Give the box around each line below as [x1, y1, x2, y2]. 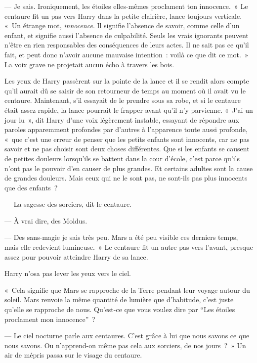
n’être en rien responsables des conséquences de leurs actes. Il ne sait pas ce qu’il [4, 40, 249, 50]
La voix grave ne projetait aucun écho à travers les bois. [4, 59, 174, 69]
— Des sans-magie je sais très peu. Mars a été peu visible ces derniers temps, [4, 232, 238, 242]
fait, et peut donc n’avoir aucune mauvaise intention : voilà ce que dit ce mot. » [4, 49, 249, 59]
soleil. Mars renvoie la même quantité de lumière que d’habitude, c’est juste [4, 294, 234, 305]
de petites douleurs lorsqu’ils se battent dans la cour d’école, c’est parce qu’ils [4, 153, 240, 163]
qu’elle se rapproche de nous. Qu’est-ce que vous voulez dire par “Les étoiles [4, 304, 235, 315]
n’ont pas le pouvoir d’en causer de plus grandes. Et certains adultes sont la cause [4, 163, 253, 173]
